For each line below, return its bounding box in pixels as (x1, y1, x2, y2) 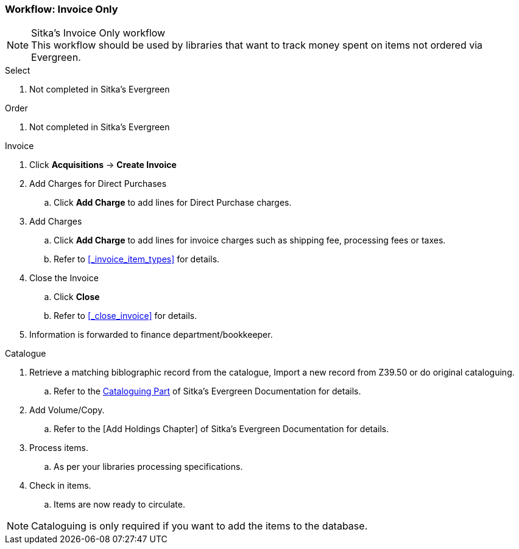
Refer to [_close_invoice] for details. (54, 310, 197, 321)
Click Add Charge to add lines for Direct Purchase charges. (54, 197, 292, 208)
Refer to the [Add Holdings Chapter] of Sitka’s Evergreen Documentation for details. (54, 424, 389, 435)
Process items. (29, 442, 88, 453)
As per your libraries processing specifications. (54, 461, 243, 472)
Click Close (54, 292, 100, 302)
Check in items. (29, 480, 91, 491)
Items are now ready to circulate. (54, 499, 185, 510)
